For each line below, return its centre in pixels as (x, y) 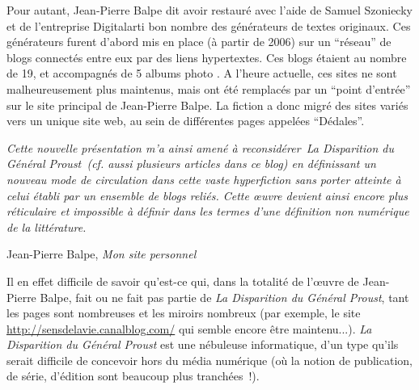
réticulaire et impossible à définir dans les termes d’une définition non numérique (208, 211)
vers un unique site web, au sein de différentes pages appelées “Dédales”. (186, 121)
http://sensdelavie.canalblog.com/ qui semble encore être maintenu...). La (189, 328)
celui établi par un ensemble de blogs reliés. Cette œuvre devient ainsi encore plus (207, 195)
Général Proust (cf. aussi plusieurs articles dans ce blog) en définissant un (191, 164)
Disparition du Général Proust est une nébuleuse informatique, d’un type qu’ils (203, 344)
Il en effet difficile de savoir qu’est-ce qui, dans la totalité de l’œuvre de (183, 281)
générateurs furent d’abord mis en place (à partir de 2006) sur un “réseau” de (199, 42)
